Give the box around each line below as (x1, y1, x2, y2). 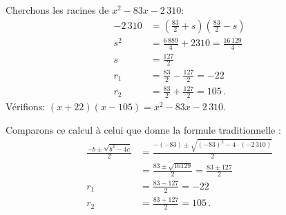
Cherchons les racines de (6, 3, 109, 17)
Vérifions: (6, 99, 46, 114)
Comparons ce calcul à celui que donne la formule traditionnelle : (6, 122, 281, 136)
